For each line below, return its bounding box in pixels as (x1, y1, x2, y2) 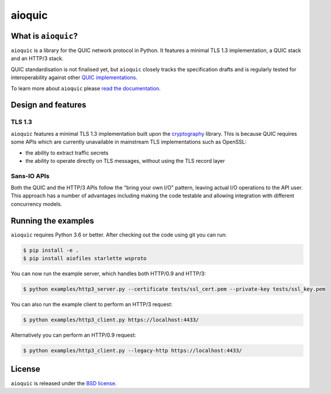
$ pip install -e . (23, 246, 79, 253)
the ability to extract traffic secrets (25, 149, 109, 156)
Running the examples (11, 215, 95, 225)
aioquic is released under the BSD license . (11, 379, 117, 386)
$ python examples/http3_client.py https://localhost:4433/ (23, 317, 199, 323)
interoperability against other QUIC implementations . (11, 74, 137, 81)
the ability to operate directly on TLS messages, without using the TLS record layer (25, 157, 225, 164)
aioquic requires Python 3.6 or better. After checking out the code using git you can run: (11, 231, 227, 238)
